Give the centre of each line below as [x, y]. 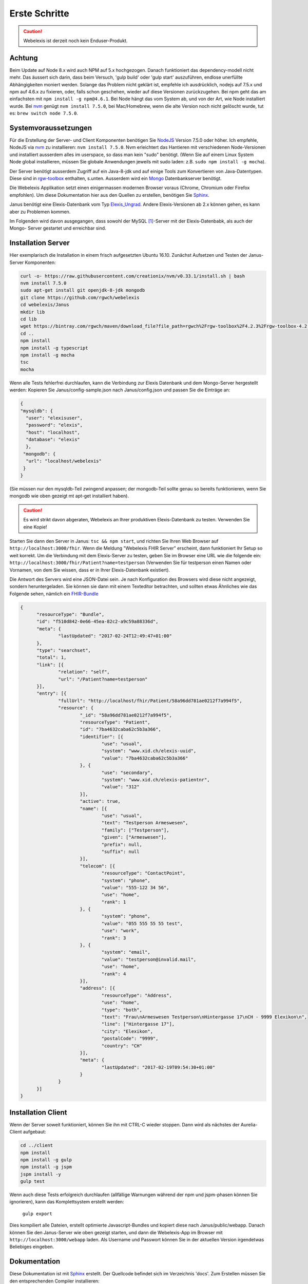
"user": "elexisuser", [54, 418]
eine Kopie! [35, 527]
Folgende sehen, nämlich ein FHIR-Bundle [54, 594]
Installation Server [40, 243]
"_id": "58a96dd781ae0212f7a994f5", [126, 715]
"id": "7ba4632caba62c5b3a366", [120, 730]
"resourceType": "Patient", [115, 722]
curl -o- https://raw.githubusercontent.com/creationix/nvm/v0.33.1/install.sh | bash [133, 276]
